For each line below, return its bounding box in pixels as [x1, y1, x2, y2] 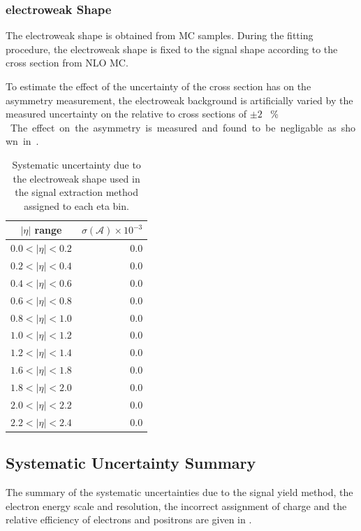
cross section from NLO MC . [6, 55, 128, 70]
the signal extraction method [15, 185, 138, 199]
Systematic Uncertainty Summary [6, 452, 256, 474]
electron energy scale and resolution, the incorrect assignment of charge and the [6, 498, 347, 513]
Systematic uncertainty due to [12, 157, 141, 171]
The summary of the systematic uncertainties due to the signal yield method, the [6, 484, 353, 499]
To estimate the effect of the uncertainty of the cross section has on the [6, 79, 311, 93]
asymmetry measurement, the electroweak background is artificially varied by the [6, 92, 353, 107]
